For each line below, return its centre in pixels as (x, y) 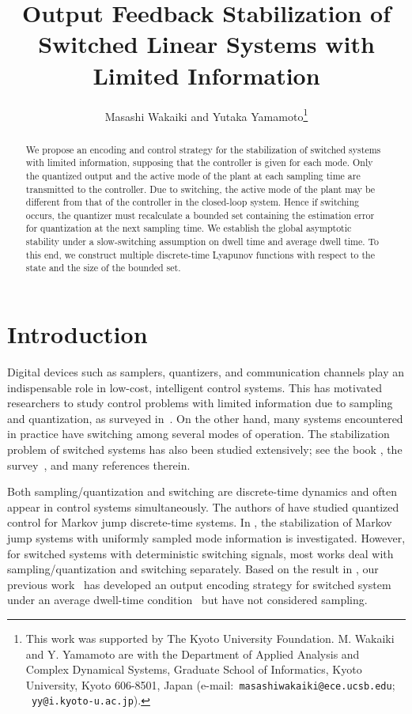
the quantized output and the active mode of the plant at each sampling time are (193, 175)
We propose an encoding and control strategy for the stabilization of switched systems (203, 149)
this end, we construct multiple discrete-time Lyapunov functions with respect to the (200, 254)
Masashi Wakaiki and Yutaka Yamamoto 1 (206, 115)
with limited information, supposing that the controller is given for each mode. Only (199, 162)
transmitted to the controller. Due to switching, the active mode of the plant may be (200, 189)
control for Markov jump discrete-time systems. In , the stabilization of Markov (200, 522)
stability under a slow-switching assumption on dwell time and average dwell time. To (202, 242)
